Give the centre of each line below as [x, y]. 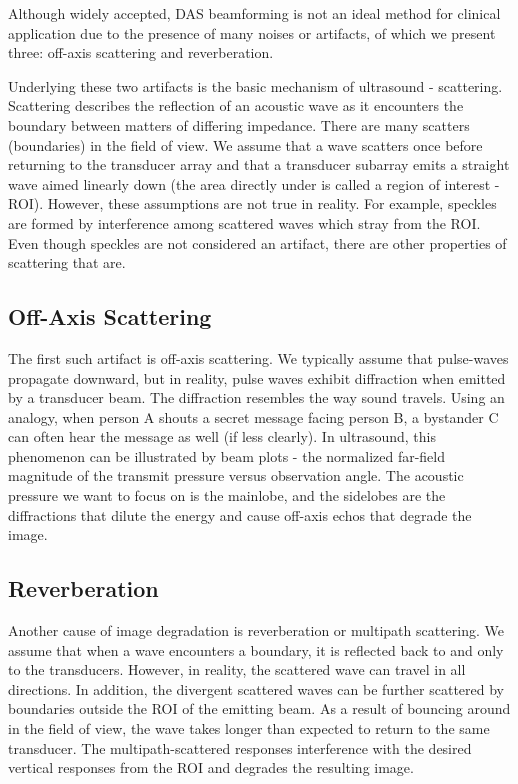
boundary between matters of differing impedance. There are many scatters [239, 124]
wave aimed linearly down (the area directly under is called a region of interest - [254, 183]
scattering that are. [67, 262]
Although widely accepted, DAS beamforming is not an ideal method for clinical [254, 13]
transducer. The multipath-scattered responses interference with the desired [240, 747]
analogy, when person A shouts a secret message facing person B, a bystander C [253, 416]
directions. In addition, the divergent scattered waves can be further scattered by [256, 688]
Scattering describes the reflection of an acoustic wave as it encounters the [236, 105]
